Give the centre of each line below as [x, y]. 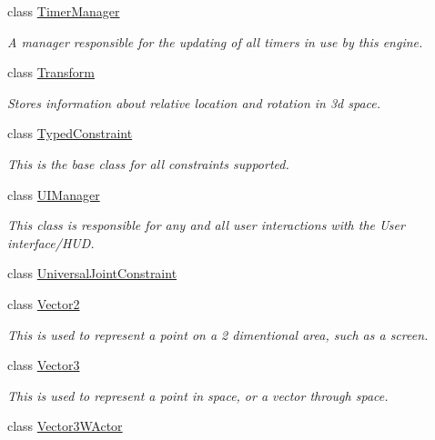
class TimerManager [64, 11]
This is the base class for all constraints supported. [148, 163]
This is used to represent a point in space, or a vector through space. [198, 395]
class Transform [51, 72]
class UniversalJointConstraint [92, 273]
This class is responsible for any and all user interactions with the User [206, 225]
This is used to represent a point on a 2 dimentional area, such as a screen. [218, 334]
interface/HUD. [51, 242]
